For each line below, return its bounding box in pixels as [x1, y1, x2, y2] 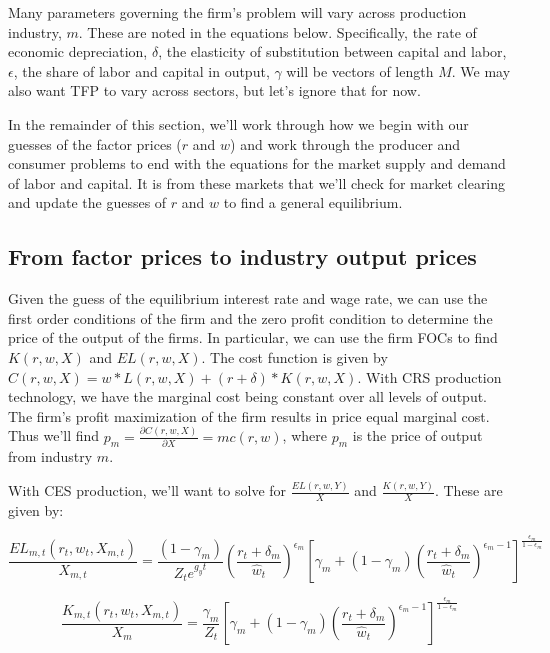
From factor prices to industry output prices [8, 241, 477, 272]
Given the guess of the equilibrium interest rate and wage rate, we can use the [8, 288, 488, 309]
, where [282, 425, 327, 446]
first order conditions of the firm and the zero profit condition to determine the [8, 307, 493, 328]
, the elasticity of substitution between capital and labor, [158, 41, 507, 62]
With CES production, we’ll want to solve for [8, 480, 287, 501]
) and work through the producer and [230, 133, 461, 154]
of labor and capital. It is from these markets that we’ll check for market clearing [8, 172, 506, 193]
